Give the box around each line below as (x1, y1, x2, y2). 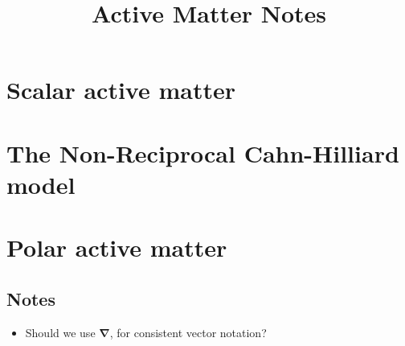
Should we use (25, 323, 96, 340)
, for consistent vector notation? (109, 323, 267, 340)
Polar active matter (6, 231, 227, 264)
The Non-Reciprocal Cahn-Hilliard (6, 136, 399, 169)
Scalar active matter (6, 73, 235, 106)
